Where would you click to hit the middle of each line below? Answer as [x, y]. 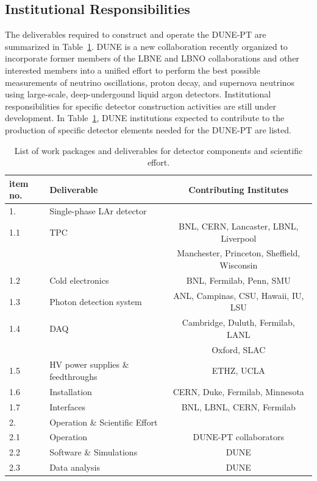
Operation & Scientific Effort [104, 422]
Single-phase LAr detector [98, 211]
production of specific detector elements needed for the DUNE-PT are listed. [148, 129]
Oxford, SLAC [239, 349]
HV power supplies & [89, 364]
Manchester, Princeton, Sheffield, [239, 253]
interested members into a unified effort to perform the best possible [133, 70]
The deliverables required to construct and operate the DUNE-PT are [136, 34]
